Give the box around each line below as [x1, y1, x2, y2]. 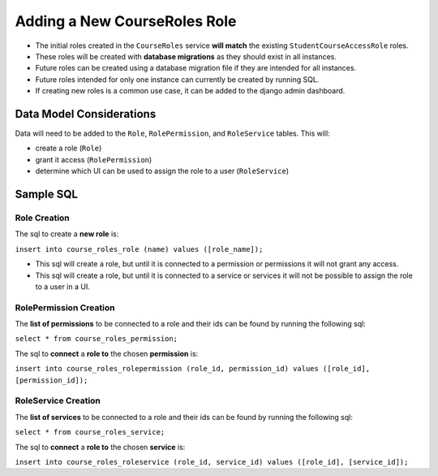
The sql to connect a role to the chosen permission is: [15, 348, 199, 358]
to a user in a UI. [35, 281, 91, 292]
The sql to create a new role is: [15, 229, 119, 239]
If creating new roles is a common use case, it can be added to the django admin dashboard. [35, 86, 346, 96]
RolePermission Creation [15, 301, 115, 313]
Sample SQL [15, 188, 79, 201]
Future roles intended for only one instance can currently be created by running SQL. [35, 74, 320, 84]
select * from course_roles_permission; [15, 334, 178, 344]
